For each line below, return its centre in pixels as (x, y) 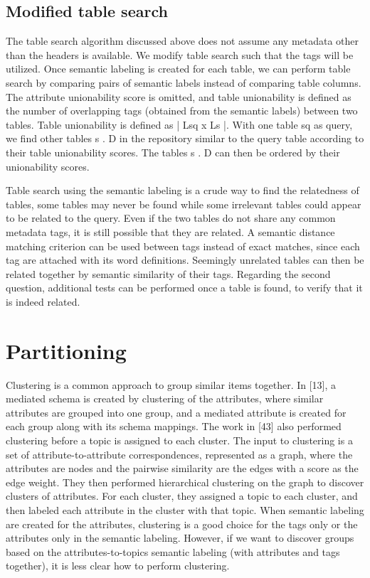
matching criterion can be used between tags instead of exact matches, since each (183, 246)
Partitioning (66, 350)
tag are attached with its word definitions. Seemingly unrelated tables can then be (185, 260)
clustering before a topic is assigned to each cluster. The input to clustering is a (179, 440)
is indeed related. (43, 301)
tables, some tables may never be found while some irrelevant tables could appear (184, 204)
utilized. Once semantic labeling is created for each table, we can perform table (178, 69)
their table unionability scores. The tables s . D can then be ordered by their (173, 152)
